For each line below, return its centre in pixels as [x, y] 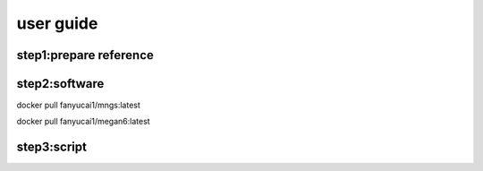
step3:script [51, 147]
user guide [57, 23]
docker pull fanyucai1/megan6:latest [84, 122]
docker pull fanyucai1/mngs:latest [78, 105]
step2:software [60, 84]
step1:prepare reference [85, 55]
